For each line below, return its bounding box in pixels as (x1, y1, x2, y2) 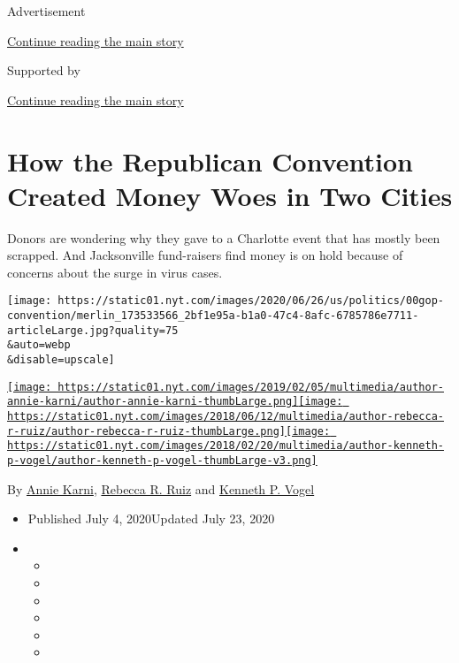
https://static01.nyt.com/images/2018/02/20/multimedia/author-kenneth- (7, 439, 444, 453)
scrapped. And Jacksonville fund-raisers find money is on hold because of (7, 246, 403, 264)
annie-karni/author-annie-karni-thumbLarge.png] (7, 395, 299, 408)
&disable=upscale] (7, 354, 115, 367)
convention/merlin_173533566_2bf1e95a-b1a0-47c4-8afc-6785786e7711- (7, 309, 419, 323)
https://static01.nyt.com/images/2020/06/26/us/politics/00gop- (57, 294, 444, 308)
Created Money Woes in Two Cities (7, 177, 453, 213)
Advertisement (7, 2, 86, 19)
